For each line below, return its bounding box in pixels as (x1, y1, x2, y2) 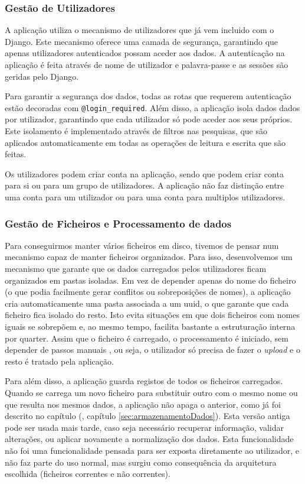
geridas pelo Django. (5, 70, 79, 82)
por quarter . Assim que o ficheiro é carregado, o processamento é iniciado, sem (5, 332, 288, 344)
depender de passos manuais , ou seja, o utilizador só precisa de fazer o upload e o (5, 343, 300, 356)
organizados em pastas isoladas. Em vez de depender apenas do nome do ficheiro (5, 274, 296, 286)
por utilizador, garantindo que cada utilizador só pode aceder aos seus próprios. (5, 113, 293, 125)
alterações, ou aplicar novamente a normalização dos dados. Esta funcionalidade (5, 433, 294, 445)
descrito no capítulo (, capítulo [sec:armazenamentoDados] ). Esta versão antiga (5, 410, 290, 422)
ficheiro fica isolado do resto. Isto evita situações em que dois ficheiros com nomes (5, 308, 300, 321)
